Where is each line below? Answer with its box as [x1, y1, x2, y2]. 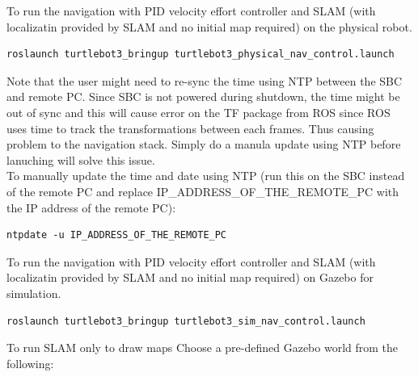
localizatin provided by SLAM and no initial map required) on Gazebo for [6, 269, 374, 286]
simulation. [6, 284, 61, 301]
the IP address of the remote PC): [6, 199, 176, 216]
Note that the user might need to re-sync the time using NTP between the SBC [6, 72, 403, 89]
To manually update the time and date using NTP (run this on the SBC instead [6, 167, 405, 184]
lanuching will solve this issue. [6, 151, 155, 168]
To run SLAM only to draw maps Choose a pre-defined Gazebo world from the [6, 339, 399, 356]
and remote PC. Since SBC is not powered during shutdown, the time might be [6, 88, 400, 105]
